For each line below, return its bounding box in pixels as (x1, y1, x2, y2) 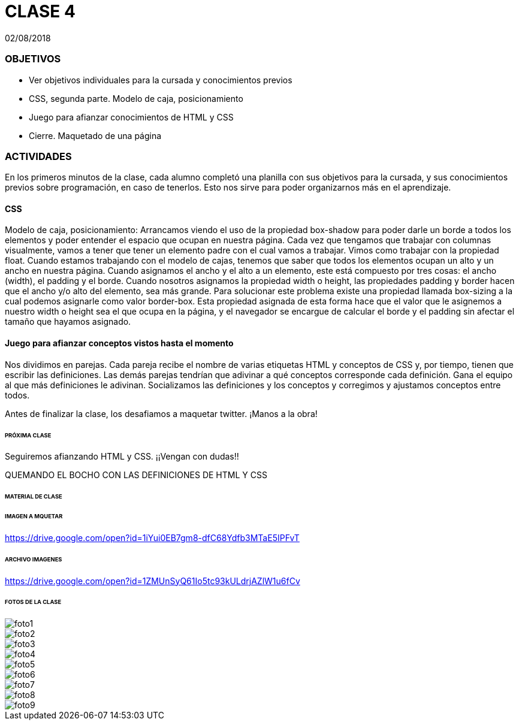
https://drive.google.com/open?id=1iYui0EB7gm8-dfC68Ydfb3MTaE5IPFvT (5, 532, 300, 543)
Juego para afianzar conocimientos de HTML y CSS (29, 111, 234, 122)
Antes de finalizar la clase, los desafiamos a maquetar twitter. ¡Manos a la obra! (5, 408, 318, 419)
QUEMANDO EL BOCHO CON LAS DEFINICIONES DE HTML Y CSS (5, 470, 267, 481)
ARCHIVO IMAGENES (5, 555, 62, 563)
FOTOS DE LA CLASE (5, 599, 62, 606)
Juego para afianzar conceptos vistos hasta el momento (5, 338, 234, 349)
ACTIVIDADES (5, 150, 72, 162)
